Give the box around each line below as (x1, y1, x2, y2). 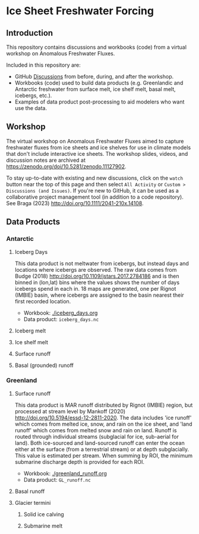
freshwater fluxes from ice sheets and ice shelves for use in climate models (6, 144, 191, 151)
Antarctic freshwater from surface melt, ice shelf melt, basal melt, (14, 86, 176, 93)
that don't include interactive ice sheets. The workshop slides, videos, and (6, 150, 188, 157)
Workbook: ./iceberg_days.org (23, 309, 98, 316)
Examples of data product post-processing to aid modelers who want (14, 98, 185, 105)
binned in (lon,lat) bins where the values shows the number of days (14, 278, 180, 286)
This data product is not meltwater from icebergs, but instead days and (14, 260, 189, 267)
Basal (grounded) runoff (14, 362, 74, 369)
